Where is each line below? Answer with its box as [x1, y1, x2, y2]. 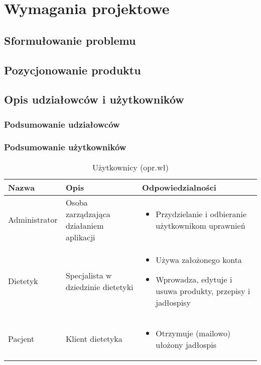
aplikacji [65, 231, 95, 243]
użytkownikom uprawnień [156, 219, 245, 231]
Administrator [8, 214, 58, 226]
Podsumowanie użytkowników [4, 141, 126, 153]
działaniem [65, 219, 104, 231]
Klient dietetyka [65, 333, 122, 345]
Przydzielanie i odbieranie [156, 208, 247, 220]
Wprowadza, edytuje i [156, 273, 232, 285]
